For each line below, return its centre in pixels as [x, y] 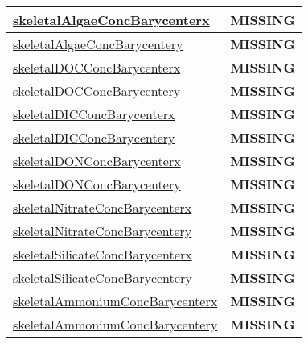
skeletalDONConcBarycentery [97, 184]
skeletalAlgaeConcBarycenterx [111, 20]
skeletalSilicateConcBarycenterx [103, 254]
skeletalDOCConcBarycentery [97, 91]
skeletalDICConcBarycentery [94, 137]
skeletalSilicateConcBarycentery [103, 278]
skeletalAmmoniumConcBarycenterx [115, 301]
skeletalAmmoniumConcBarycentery [115, 324]
